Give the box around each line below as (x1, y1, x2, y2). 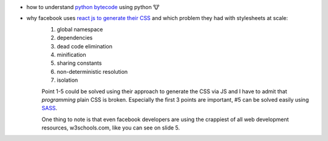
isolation (56, 76, 78, 84)
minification (56, 51, 86, 58)
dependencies (56, 34, 93, 42)
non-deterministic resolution (56, 68, 128, 75)
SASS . (41, 105, 58, 112)
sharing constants (56, 59, 102, 67)
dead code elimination (56, 42, 112, 50)
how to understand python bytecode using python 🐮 (26, 4, 160, 10)
